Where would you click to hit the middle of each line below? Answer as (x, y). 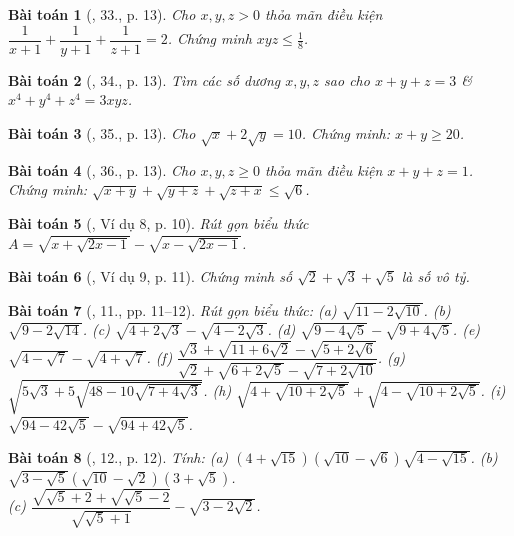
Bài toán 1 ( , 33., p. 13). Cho (102, 14)
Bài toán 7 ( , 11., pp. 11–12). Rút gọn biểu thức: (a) (172, 309)
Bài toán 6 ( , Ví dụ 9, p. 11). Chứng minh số (150, 276)
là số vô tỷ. (435, 276)
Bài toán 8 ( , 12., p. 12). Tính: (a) (118, 457)
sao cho (347, 79)
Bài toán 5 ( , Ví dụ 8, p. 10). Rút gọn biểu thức (158, 222)
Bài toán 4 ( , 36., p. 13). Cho (102, 169)
